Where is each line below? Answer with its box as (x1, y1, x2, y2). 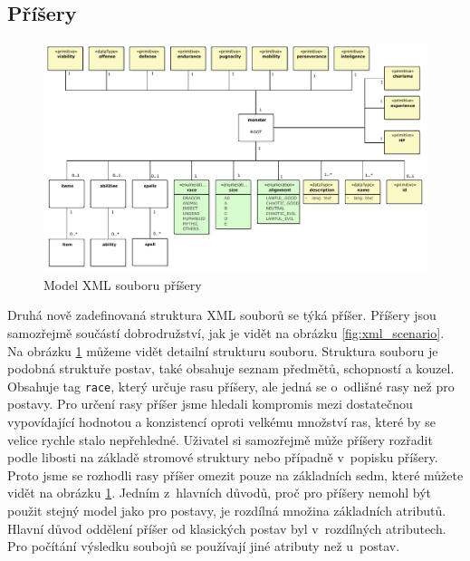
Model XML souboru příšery (43, 275, 202, 294)
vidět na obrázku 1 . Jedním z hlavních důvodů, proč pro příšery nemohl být (7, 483, 431, 502)
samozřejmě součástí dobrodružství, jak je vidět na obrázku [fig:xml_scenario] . (7, 323, 445, 342)
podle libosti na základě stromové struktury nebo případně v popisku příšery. (7, 448, 438, 467)
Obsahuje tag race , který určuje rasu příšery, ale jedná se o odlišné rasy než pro (7, 376, 455, 395)
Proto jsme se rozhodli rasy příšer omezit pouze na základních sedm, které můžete (7, 465, 464, 484)
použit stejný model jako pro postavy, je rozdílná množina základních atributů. (7, 500, 446, 519)
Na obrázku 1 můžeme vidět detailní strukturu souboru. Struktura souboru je (7, 341, 438, 360)
